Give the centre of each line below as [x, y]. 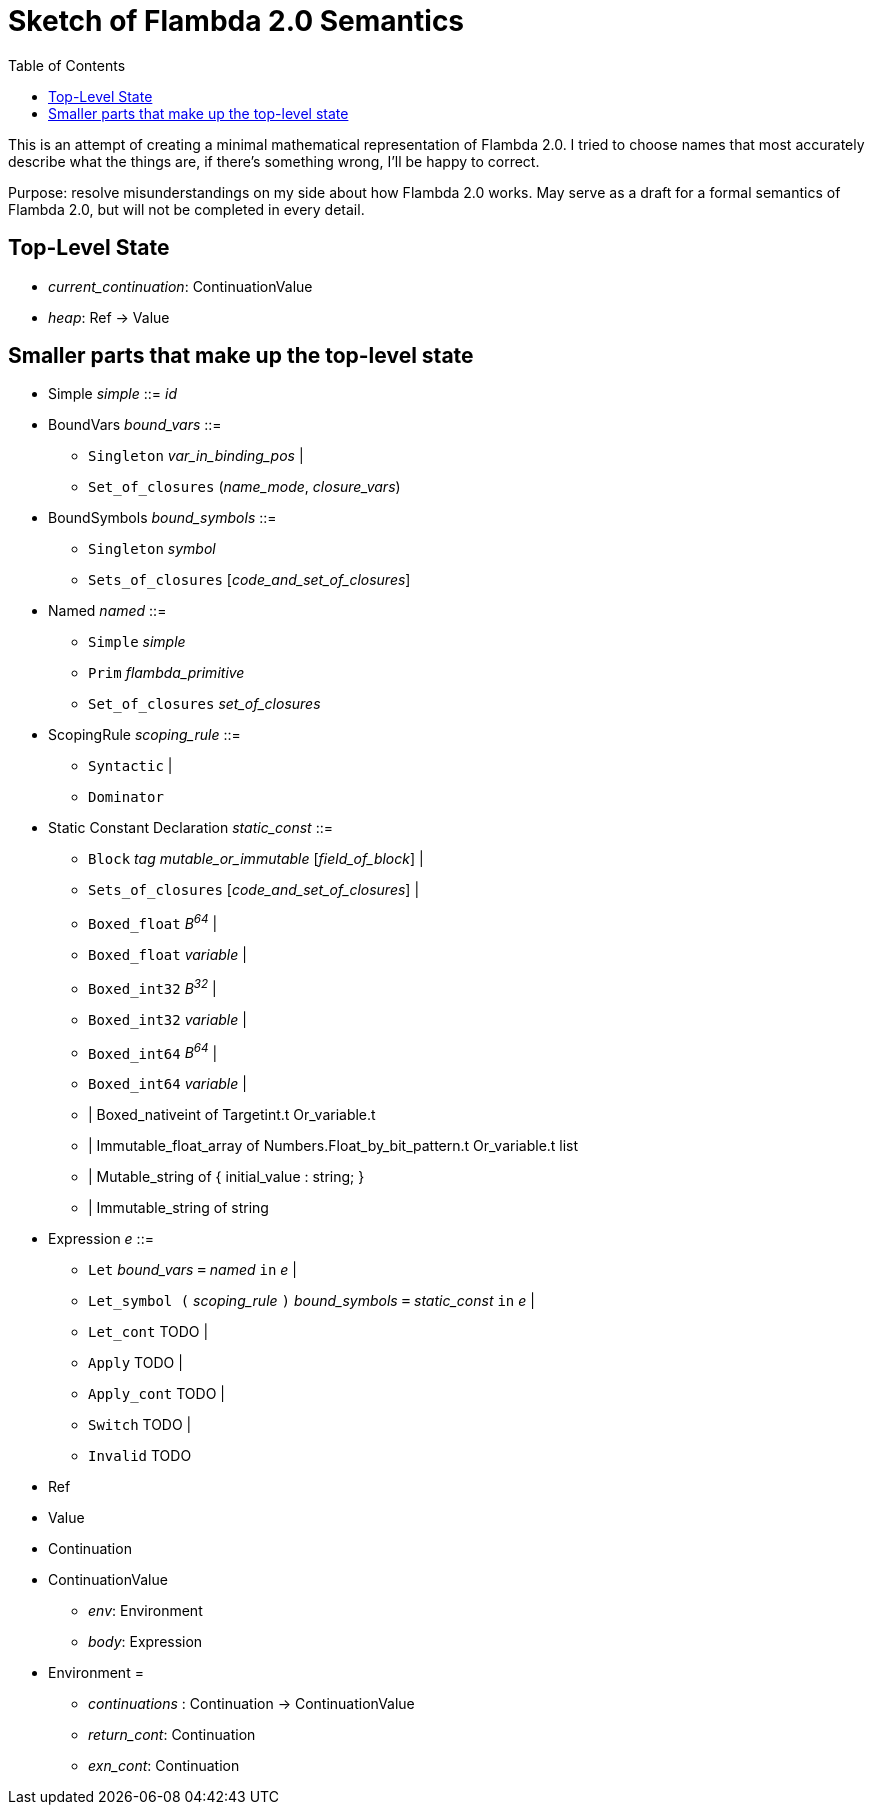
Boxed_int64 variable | [167, 1084]
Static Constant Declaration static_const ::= [190, 828]
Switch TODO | [140, 1425]
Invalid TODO [140, 1456]
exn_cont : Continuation [164, 1766]
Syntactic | [130, 766]
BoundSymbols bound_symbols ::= [162, 518]
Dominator [126, 797]
